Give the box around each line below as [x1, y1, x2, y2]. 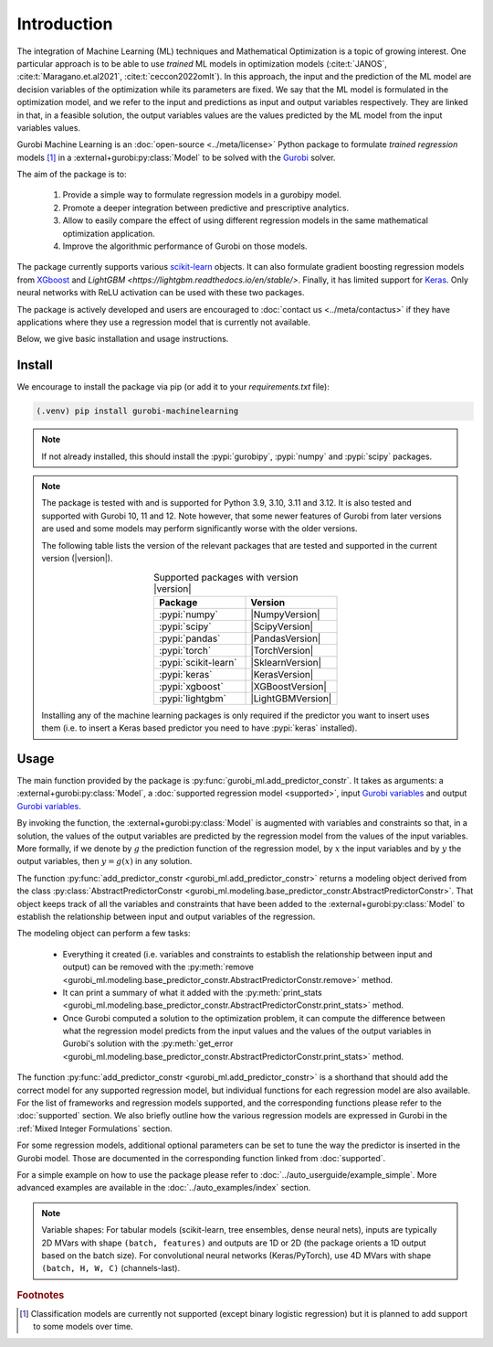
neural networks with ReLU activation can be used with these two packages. [16, 287, 305, 298]
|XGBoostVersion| [250, 679, 328, 692]
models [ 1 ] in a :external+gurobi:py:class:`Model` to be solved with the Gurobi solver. [16, 152, 336, 163]
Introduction [16, 14, 113, 34]
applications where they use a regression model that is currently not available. [16, 316, 310, 327]
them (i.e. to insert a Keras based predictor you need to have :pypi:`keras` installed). [41, 722, 358, 733]
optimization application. [62, 228, 155, 239]
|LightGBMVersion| [250, 691, 332, 704]
